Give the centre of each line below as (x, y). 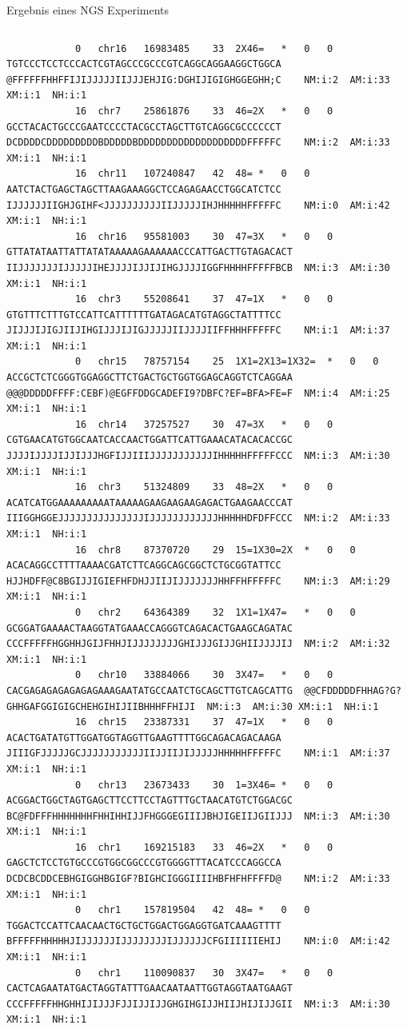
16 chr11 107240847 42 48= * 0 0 (192, 174)
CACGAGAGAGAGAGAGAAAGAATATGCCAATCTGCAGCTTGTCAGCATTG (150, 690)
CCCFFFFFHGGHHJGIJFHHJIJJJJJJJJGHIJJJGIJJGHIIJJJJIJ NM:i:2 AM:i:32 (198, 644)
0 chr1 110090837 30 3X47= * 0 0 (204, 973)
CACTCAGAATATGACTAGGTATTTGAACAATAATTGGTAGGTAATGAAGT (150, 989)
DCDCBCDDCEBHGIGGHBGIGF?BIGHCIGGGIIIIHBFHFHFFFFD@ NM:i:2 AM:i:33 (198, 879)
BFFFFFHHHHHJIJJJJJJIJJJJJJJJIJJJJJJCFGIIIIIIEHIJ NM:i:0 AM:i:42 (198, 941)
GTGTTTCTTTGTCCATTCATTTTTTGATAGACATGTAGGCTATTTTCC (144, 315)
